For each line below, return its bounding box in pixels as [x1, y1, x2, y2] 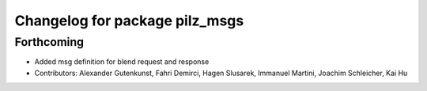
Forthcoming [14, 35, 85, 49]
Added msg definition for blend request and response [34, 57, 210, 66]
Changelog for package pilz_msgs [14, 12, 244, 29]
